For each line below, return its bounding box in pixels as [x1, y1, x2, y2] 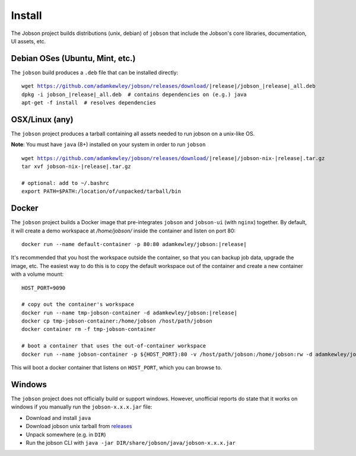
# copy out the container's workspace [21, 301, 135, 308]
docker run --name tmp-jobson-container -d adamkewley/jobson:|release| [21, 309, 237, 316]
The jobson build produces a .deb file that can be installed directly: [11, 69, 179, 76]
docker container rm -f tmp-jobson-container [21, 326, 157, 333]
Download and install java [26, 414, 91, 421]
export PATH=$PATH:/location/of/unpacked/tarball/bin [21, 188, 181, 195]
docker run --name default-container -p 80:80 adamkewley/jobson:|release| [21, 241, 247, 247]
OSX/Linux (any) [11, 114, 74, 125]
